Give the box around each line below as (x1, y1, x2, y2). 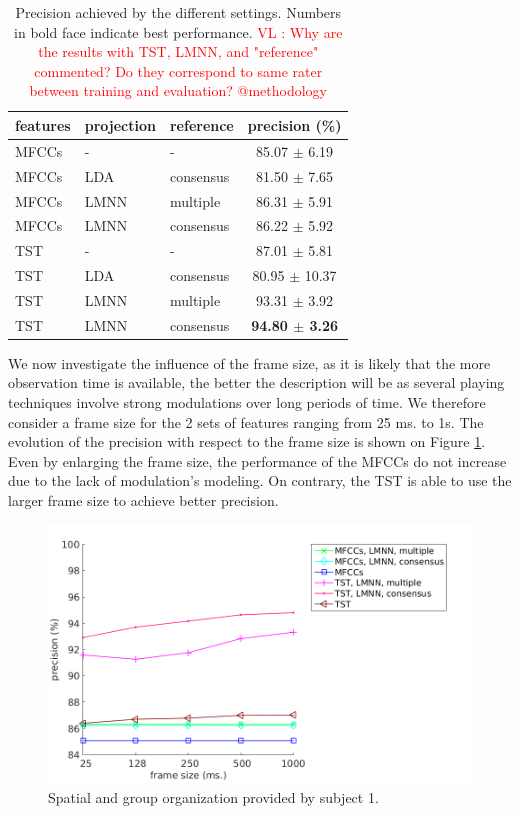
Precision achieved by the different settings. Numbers (15, 2, 342, 22)
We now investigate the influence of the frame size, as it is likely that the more (8, 352, 491, 373)
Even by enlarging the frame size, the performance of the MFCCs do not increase (8, 450, 507, 471)
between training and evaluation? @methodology (29, 80, 328, 101)
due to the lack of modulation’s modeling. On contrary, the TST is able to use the (8, 470, 512, 491)
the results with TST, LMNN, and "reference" (38, 41, 319, 62)
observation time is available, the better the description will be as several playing (8, 372, 505, 393)
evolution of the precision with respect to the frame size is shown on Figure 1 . (8, 431, 486, 452)
